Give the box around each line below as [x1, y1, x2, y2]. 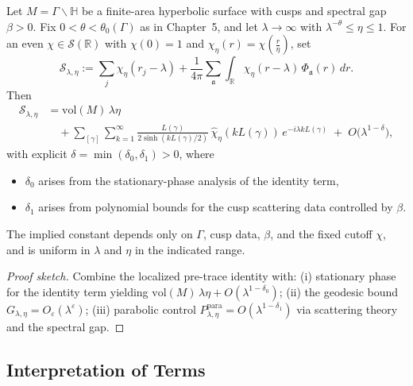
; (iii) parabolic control [85, 300, 196, 317]
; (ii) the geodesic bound [279, 283, 399, 299]
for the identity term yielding [6, 283, 149, 299]
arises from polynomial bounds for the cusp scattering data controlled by [38, 199, 393, 215]
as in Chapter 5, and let [140, 17, 258, 34]
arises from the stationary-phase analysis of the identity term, [38, 172, 339, 188]
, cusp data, [203, 226, 261, 242]
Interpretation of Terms [6, 357, 206, 382]
